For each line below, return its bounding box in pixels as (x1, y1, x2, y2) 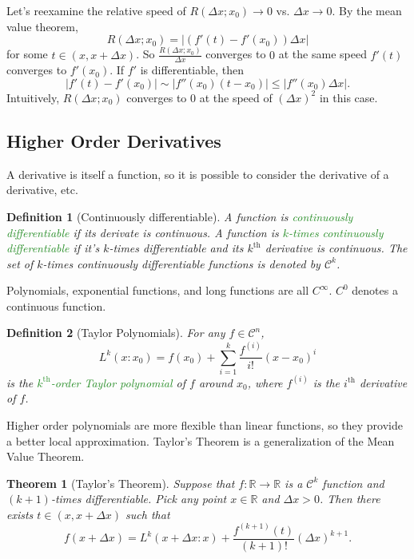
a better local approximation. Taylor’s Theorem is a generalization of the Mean (6, 432, 395, 449)
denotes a (352, 282, 398, 299)
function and (322, 474, 384, 491)
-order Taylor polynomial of (50, 374, 186, 391)
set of (6, 255, 34, 272)
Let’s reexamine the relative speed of (6, 2, 186, 18)
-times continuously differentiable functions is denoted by (42, 255, 320, 272)
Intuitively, (6, 89, 60, 105)
